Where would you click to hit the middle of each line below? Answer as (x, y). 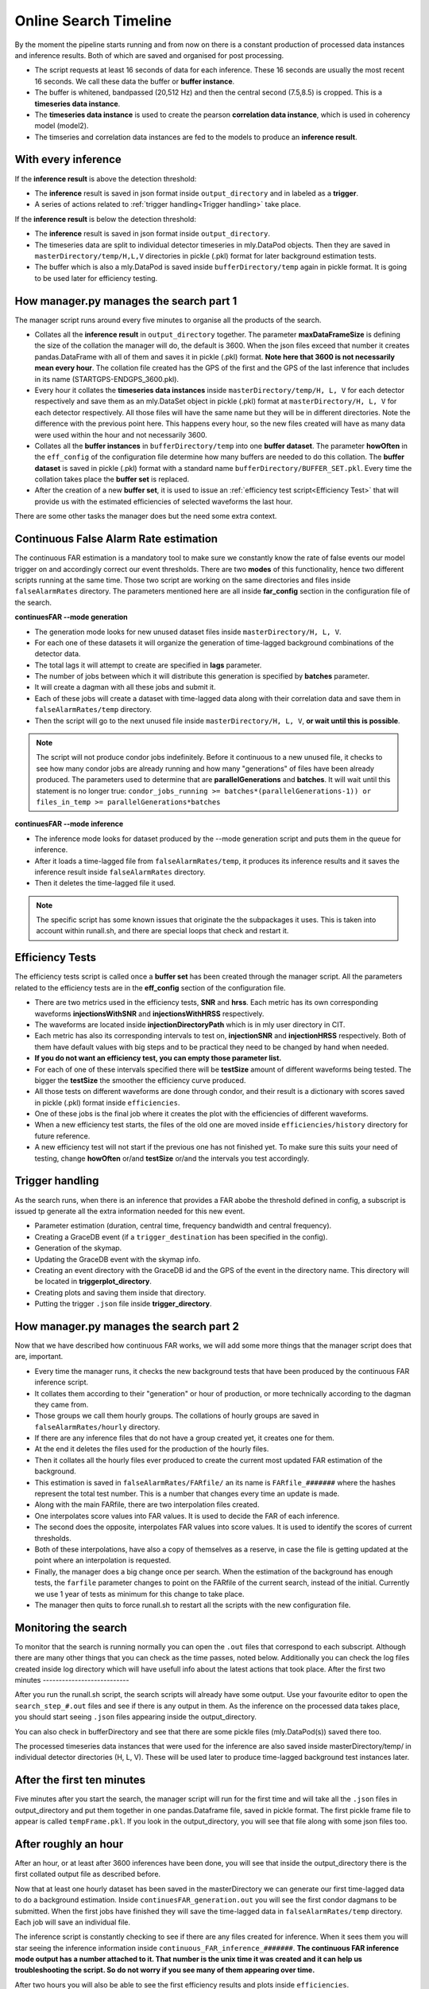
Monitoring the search (71, 1627)
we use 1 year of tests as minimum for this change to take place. (140, 1594)
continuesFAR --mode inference (69, 824)
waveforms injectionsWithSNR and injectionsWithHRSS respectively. (149, 1014)
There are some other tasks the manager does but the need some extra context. (146, 516)
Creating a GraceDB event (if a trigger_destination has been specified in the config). (181, 1236)
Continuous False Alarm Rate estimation (116, 539)
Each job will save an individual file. (73, 1922)
